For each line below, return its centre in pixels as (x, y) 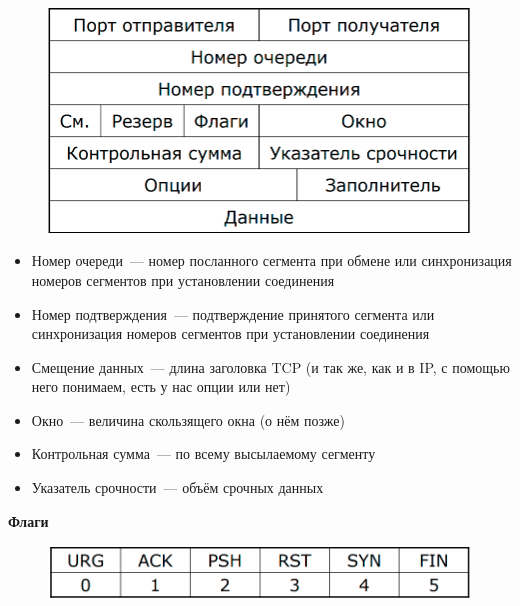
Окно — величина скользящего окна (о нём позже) (188, 419)
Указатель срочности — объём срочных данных (177, 487)
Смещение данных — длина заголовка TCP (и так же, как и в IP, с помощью (270, 366)
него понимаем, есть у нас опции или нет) (161, 386)
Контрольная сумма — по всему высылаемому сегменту (203, 453)
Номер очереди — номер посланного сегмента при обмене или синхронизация (271, 260)
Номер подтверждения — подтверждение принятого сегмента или (233, 313)
